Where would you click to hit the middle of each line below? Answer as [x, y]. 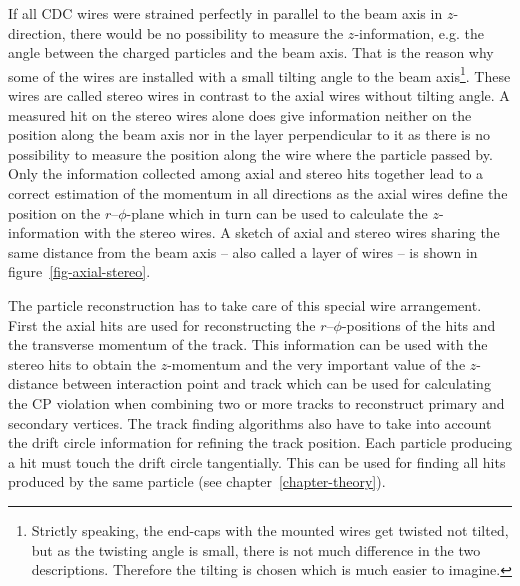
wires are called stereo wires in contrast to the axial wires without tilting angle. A [259, 95]
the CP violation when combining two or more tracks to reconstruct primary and [256, 402]
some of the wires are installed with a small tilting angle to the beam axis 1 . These [259, 74]
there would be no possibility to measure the [207, 32]
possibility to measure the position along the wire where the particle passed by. [250, 153]
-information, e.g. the [419, 32]
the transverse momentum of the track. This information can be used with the [248, 344]
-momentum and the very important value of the [316, 363]
